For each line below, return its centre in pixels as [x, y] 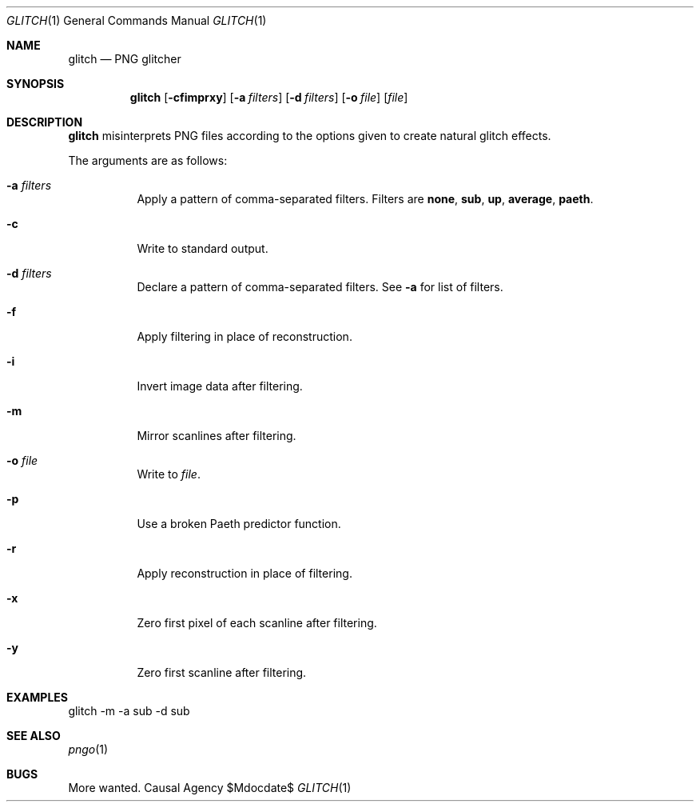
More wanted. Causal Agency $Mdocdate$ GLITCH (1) [210, 788]
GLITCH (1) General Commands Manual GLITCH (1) [137, 20]
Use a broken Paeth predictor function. [239, 524]
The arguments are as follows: [148, 160]
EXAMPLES [37, 697]
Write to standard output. [203, 248]
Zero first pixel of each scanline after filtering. [257, 623]
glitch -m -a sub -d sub [129, 711]
